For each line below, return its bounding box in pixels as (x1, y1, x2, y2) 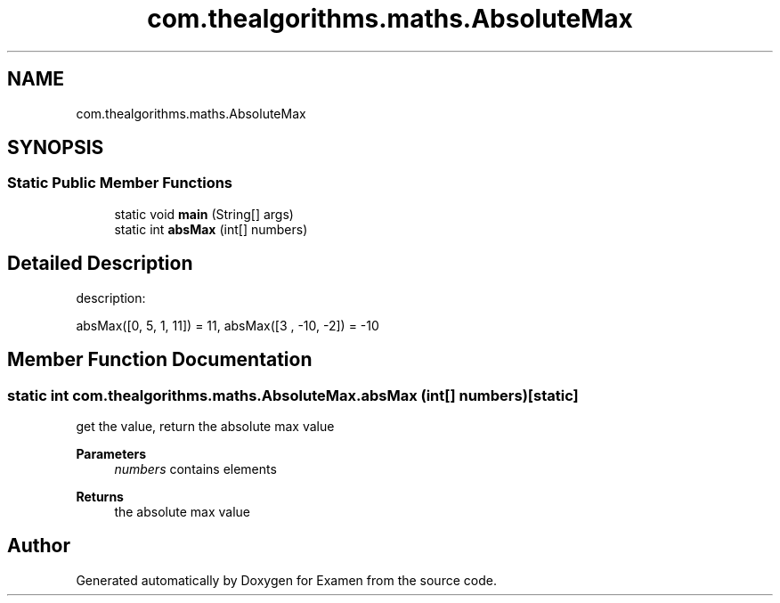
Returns (76, 488, 124, 504)
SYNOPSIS (7, 136, 104, 159)
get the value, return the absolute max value (76, 418, 335, 434)
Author (7, 534, 70, 558)
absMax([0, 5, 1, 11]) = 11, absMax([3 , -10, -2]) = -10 (76, 317, 379, 333)
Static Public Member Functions (7, 174, 233, 192)
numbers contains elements (114, 460, 277, 477)
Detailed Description (7, 252, 193, 275)
